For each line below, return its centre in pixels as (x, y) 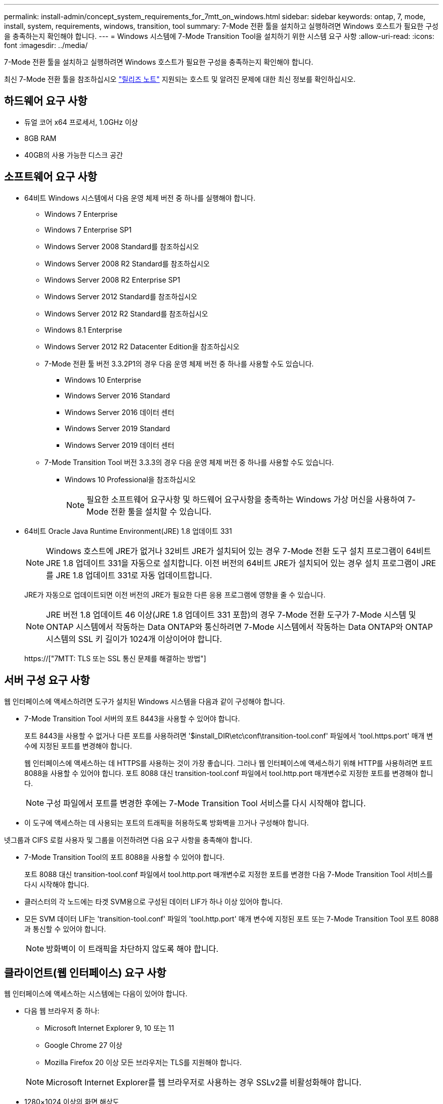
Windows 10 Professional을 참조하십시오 (130, 479)
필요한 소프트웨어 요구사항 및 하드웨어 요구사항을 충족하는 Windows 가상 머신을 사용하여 (246, 499)
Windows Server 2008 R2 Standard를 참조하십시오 (127, 263)
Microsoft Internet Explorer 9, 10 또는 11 (109, 1028)
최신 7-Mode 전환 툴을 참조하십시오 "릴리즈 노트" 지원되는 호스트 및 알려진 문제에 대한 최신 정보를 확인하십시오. (180, 79)
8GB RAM (40, 138)
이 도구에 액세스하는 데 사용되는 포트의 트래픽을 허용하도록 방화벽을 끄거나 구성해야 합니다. (167, 822)
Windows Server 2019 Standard (118, 428)
